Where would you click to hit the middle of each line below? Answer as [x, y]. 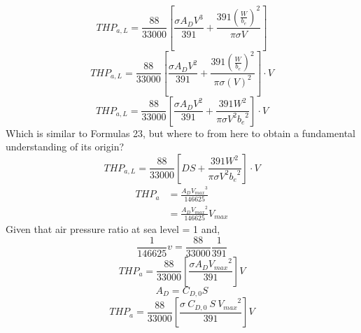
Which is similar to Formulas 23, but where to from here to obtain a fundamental [180, 133]
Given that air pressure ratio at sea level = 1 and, [113, 229]
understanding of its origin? [65, 147]
